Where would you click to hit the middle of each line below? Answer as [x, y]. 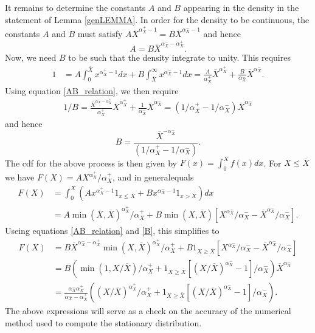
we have [20, 177]
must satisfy [100, 34]
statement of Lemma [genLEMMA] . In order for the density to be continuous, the [157, 19]
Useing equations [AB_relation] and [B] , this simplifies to [112, 230]
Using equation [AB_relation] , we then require [92, 90]
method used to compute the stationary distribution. [103, 322]
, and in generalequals [153, 177]
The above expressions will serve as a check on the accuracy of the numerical [148, 311]
